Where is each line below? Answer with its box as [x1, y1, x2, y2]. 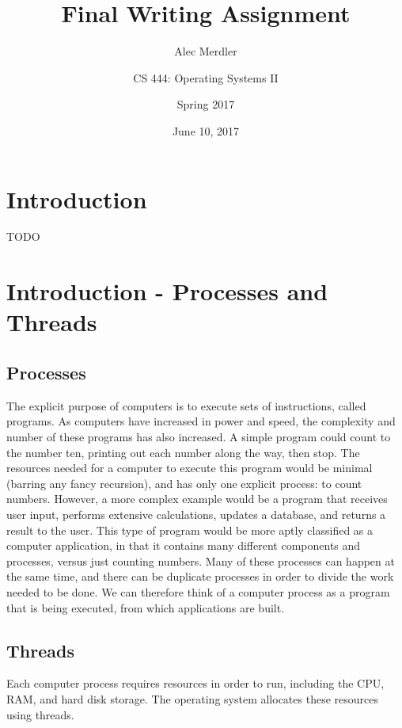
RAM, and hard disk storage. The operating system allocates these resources [6, 690, 378, 707]
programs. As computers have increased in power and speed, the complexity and [6, 413, 396, 429]
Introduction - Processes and [6, 275, 328, 307]
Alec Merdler [174, 43, 237, 59]
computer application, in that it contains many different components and [6, 537, 361, 554]
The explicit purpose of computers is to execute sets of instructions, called [6, 397, 366, 414]
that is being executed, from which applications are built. [6, 599, 285, 616]
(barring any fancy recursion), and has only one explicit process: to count [6, 475, 362, 491]
